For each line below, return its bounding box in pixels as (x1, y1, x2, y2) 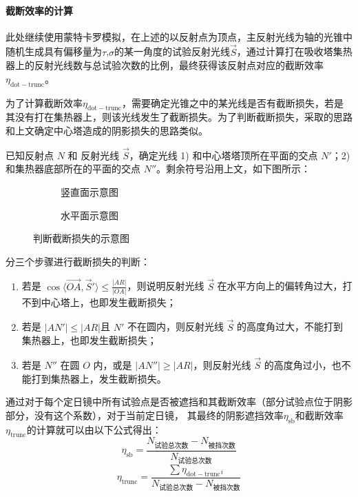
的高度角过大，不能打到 (237, 319, 344, 334)
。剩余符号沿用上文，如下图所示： (156, 161, 311, 176)
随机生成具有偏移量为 (6, 44, 102, 59)
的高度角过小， (264, 358, 332, 372)
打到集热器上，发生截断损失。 (31, 371, 167, 385)
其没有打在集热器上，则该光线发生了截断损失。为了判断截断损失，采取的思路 (6, 110, 352, 124)
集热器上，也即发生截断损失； (21, 333, 157, 347)
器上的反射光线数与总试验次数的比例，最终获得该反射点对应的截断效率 (6, 58, 324, 72)
